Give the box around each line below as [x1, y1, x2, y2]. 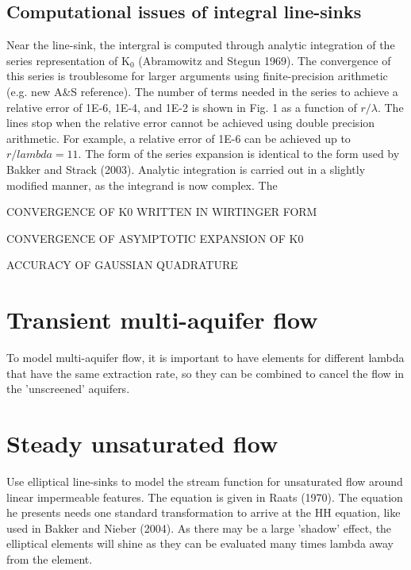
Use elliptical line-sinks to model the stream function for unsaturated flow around [6, 472, 403, 489]
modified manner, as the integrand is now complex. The [6, 176, 278, 193]
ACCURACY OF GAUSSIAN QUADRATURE [6, 256, 238, 273]
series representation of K [6, 52, 130, 68]
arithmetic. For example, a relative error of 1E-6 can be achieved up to [6, 129, 351, 146]
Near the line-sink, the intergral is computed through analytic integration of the [6, 37, 395, 53]
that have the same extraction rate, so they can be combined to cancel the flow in [6, 364, 405, 381]
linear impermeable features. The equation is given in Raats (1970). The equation [6, 488, 403, 505]
